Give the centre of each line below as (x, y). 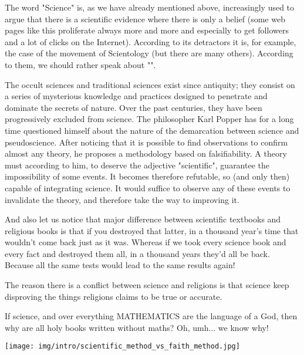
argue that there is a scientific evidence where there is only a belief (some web (145, 18)
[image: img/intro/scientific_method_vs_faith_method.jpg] (122, 346)
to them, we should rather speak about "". (80, 64)
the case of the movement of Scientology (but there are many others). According (149, 53)
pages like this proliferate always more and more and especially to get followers (147, 30)
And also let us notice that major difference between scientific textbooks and (143, 219)
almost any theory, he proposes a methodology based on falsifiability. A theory (146, 153)
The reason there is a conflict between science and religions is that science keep (147, 285)
